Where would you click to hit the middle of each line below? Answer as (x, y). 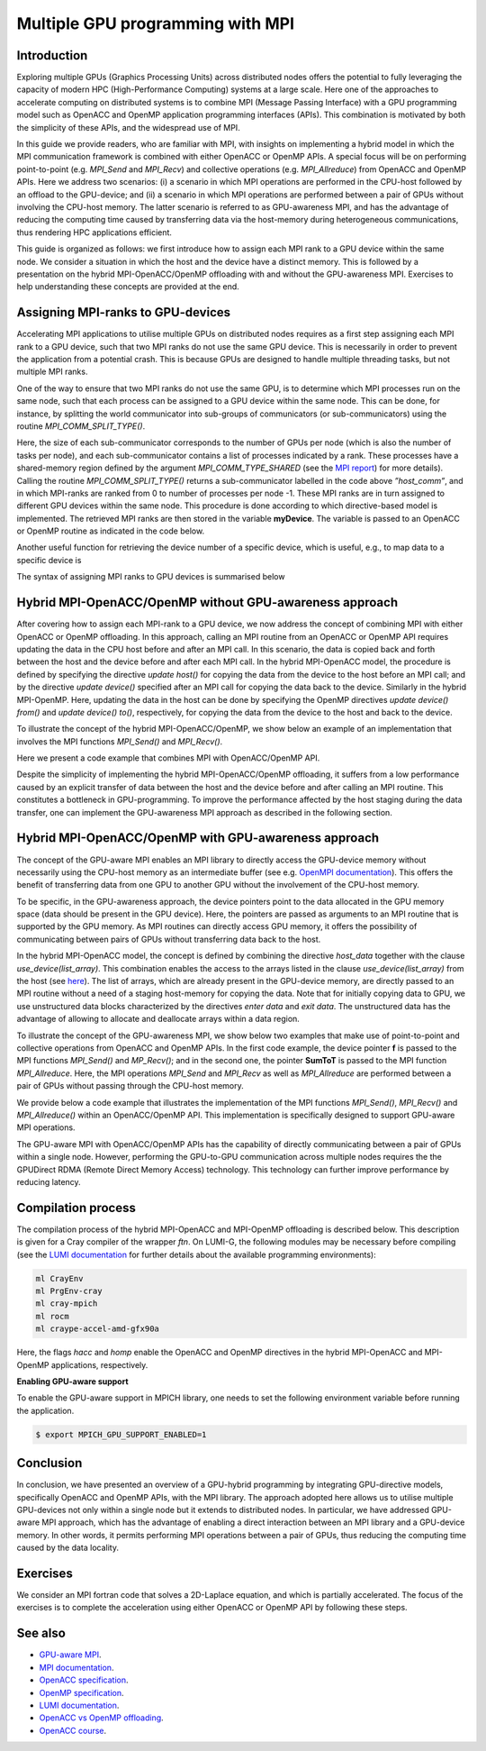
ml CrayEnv (59, 1278)
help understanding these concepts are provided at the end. (128, 287)
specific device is (49, 560)
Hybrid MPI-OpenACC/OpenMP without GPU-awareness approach (207, 602)
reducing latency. (49, 1181)
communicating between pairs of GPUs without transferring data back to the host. (169, 939)
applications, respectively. (99, 1364)
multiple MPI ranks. (52, 372)
